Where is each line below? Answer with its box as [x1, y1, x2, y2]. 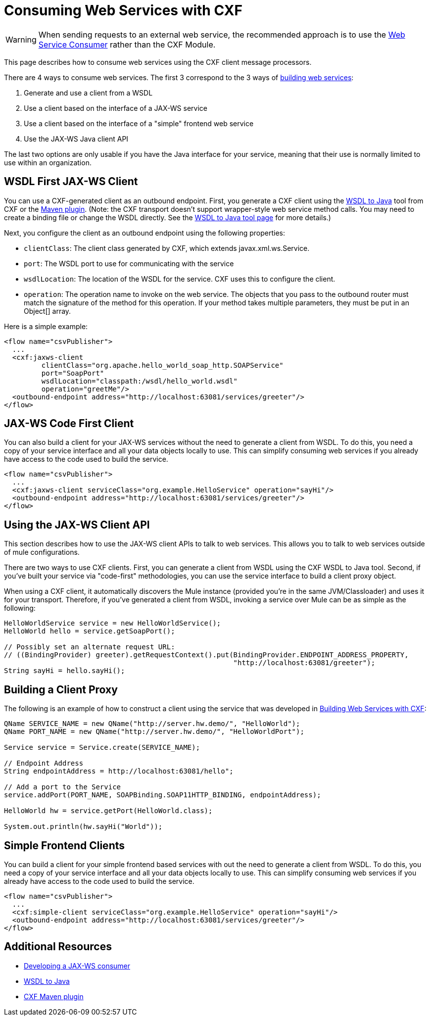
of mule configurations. [4, 548, 80, 557]
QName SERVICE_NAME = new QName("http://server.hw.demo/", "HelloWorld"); [4, 720, 300, 728]
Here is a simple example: [4, 322, 88, 331]
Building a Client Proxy [4, 683, 118, 696]
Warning [5, 34, 37, 45]
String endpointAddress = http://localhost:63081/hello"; [4, 767, 234, 776]
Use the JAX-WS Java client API [24, 134, 129, 143]
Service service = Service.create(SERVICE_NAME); [4, 743, 200, 752]
